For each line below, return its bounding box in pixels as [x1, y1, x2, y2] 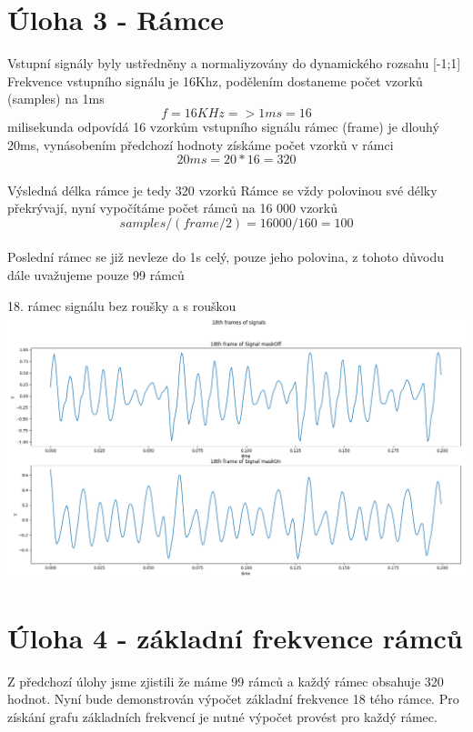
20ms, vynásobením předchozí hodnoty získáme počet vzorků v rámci [7, 135, 394, 154]
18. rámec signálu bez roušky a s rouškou [7, 296, 236, 315]
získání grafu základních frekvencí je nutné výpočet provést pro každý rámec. [7, 707, 438, 727]
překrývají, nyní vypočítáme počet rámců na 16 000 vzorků [7, 198, 338, 217]
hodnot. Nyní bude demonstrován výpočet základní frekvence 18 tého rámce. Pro [7, 689, 459, 708]
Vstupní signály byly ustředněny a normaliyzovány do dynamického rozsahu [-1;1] [7, 54, 461, 73]
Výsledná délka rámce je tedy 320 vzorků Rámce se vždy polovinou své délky [7, 180, 438, 199]
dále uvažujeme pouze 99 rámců [7, 266, 185, 285]
